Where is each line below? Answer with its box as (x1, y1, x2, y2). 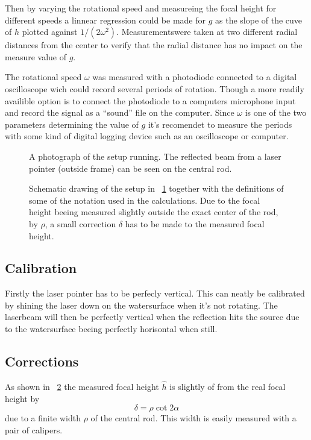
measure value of (5, 50, 66, 63)
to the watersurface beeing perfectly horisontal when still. (5, 322, 218, 335)
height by (5, 392, 40, 404)
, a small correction (45, 217, 116, 230)
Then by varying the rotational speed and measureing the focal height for (5, 2, 277, 14)
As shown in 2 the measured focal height (5, 380, 159, 393)
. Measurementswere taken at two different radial (116, 25, 298, 38)
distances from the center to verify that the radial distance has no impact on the (5, 39, 303, 51)
